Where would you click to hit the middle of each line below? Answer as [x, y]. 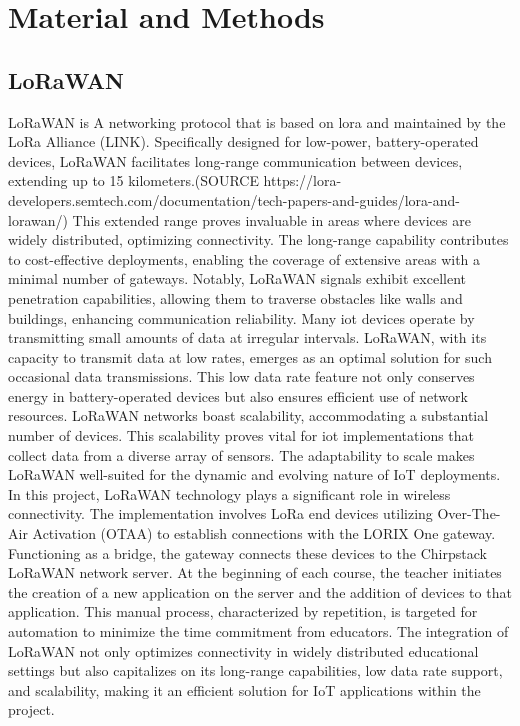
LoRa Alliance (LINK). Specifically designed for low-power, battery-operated [243, 141]
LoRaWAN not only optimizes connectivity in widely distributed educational [243, 650]
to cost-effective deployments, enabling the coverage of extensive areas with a [244, 258]
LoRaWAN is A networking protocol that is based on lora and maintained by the [257, 121]
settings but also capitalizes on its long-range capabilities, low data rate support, [255, 670]
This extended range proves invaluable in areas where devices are [271, 219]
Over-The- [469, 513]
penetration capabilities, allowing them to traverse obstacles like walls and [235, 297]
